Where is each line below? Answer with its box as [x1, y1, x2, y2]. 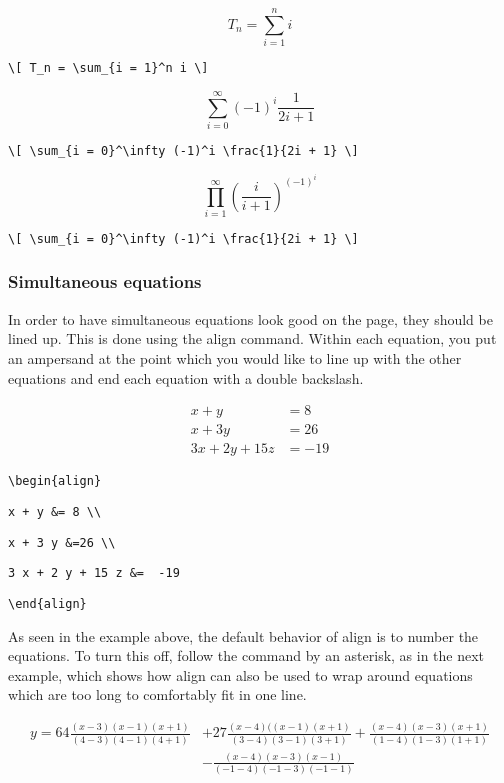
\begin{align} [8, 474, 102, 489]
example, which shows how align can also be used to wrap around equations [8, 664, 473, 685]
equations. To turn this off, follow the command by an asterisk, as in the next [8, 645, 485, 666]
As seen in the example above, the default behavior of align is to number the [8, 625, 479, 646]
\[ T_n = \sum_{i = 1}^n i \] [8, 61, 209, 76]
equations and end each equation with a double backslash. [8, 367, 364, 388]
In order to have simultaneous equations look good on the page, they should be [8, 308, 493, 329]
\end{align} [8, 596, 87, 611]
